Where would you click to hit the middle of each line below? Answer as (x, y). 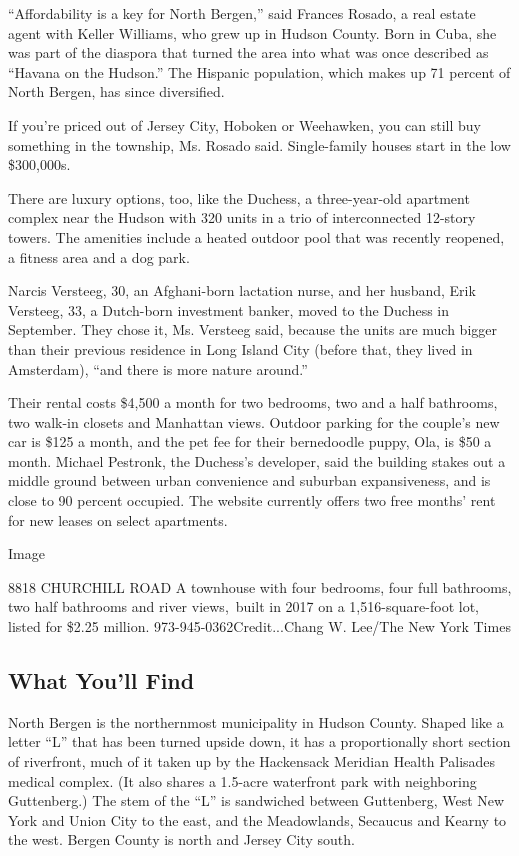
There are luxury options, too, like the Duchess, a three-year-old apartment (239, 197)
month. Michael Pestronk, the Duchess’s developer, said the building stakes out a (257, 460)
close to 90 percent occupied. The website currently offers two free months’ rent (252, 500)
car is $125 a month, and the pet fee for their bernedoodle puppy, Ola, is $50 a (250, 441)
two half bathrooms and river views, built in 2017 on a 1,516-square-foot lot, (243, 606)
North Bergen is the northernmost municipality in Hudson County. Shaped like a (256, 721)
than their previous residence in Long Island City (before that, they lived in (240, 348)
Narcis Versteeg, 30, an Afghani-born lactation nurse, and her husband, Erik (242, 290)
